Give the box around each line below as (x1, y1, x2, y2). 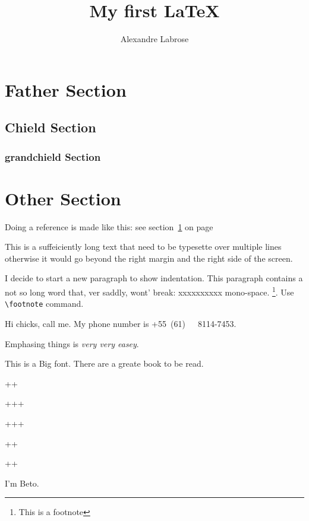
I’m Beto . (5, 476, 39, 489)
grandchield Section (5, 149, 101, 164)
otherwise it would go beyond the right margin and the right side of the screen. (5, 252, 293, 264)
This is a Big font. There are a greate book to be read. (5, 357, 204, 370)
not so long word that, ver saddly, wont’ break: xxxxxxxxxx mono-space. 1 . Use (5, 284, 294, 298)
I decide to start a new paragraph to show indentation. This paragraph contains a (5, 272, 303, 284)
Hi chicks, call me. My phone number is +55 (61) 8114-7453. (5, 317, 237, 329)
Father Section (5, 77, 127, 101)
